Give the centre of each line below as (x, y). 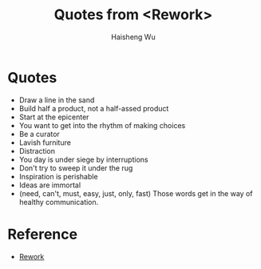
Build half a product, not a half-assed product (94, 108)
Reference (42, 234)
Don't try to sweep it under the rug (76, 168)
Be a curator (40, 134)
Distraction (37, 151)
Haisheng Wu (133, 37)
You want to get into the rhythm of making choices (102, 125)
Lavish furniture (45, 143)
